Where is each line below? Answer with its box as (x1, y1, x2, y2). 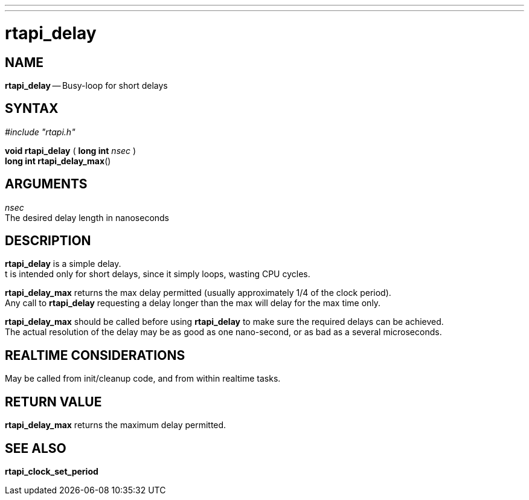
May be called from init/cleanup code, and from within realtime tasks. (5, 373, 281, 384)
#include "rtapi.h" (5, 126, 75, 137)
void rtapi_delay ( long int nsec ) (5, 145, 136, 156)
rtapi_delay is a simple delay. (5, 258, 121, 269)
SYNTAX (5, 101, 59, 117)
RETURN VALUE (5, 394, 102, 409)
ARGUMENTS (5, 176, 88, 192)
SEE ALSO (5, 440, 66, 456)
